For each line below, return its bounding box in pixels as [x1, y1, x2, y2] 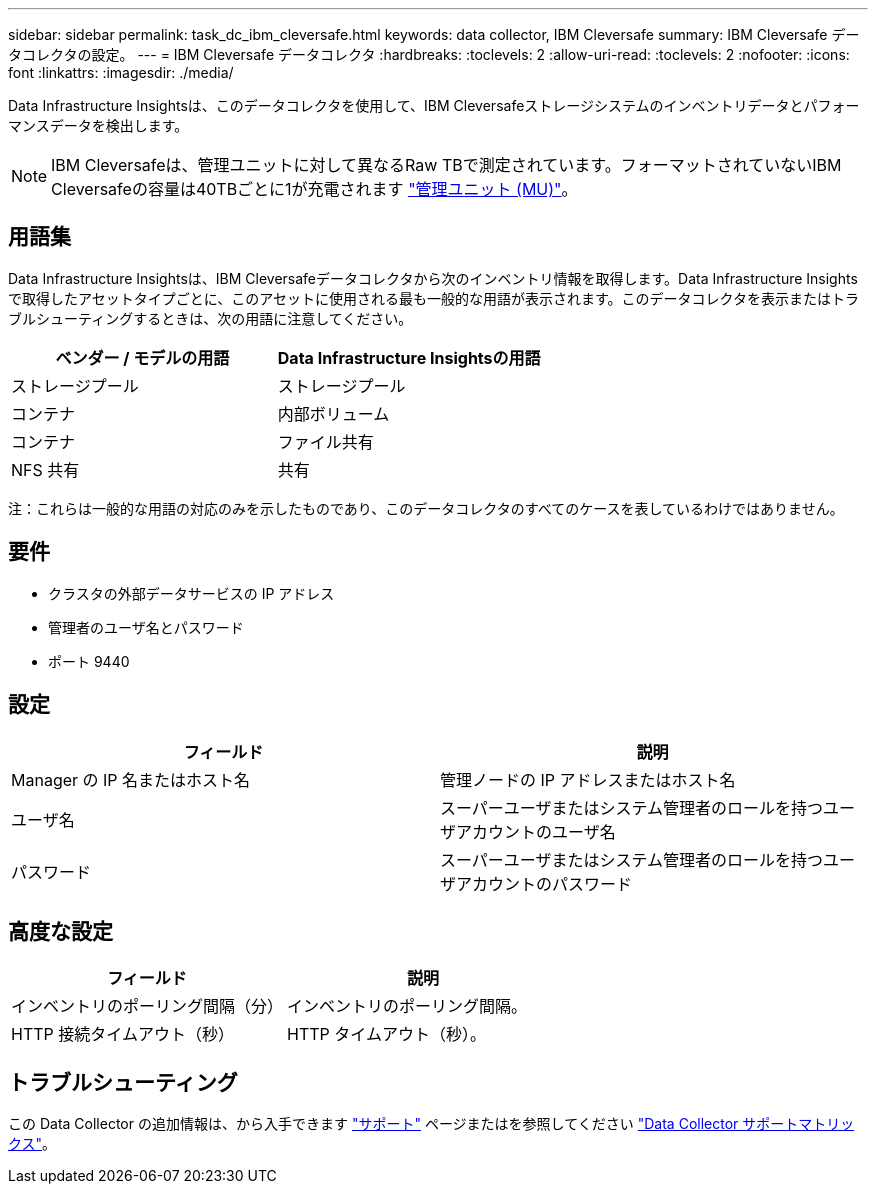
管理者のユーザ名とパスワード [48, 618, 244, 636]
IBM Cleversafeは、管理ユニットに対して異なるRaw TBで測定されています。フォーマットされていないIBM [51, 155, 842, 175]
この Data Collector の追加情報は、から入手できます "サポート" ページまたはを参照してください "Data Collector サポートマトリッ [8, 1115, 855, 1133]
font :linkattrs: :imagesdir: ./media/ [8, 64, 234, 81]
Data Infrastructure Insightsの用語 [277, 347, 541, 368]
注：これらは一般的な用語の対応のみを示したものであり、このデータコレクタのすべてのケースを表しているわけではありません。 [8, 499, 844, 517]
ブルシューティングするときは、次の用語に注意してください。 [8, 309, 413, 327]
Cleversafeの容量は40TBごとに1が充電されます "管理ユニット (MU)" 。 [51, 179, 578, 199]
